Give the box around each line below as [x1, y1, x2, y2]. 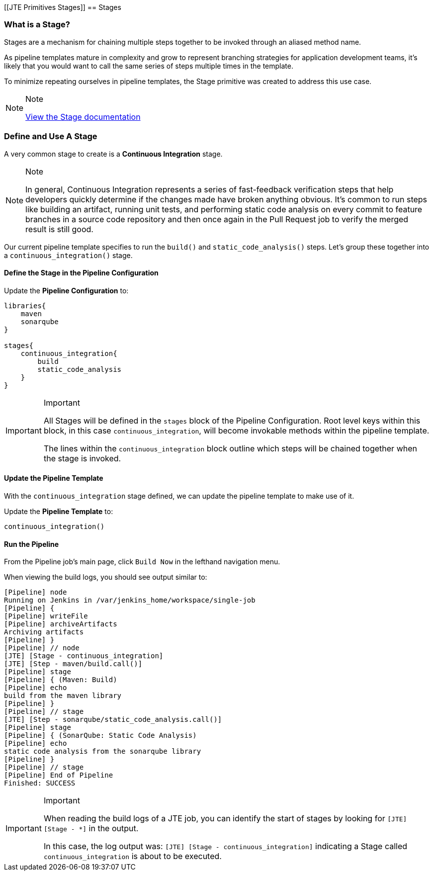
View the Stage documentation [25, 111, 141, 122]
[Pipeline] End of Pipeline [4, 771, 113, 780]
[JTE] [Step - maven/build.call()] [4, 660, 143, 668]
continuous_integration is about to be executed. [43, 851, 222, 862]
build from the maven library [4, 692, 122, 700]
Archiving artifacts [4, 628, 84, 636]
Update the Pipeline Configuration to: [4, 286, 129, 295]
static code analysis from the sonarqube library [4, 747, 201, 756]
